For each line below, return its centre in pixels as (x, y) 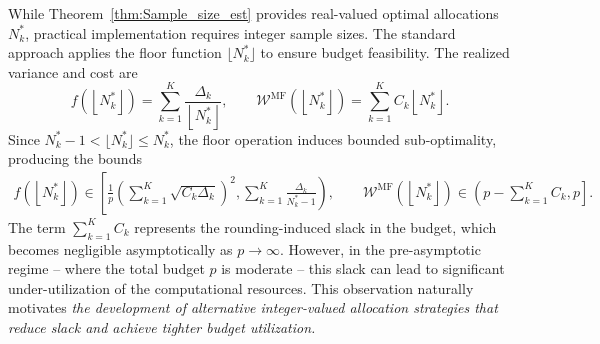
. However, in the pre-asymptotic (380, 248)
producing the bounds (75, 158)
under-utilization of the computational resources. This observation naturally (241, 287)
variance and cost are (73, 71)
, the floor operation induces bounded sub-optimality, (333, 138)
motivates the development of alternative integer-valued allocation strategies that (253, 307)
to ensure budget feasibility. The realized (385, 52)
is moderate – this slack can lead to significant (363, 268)
